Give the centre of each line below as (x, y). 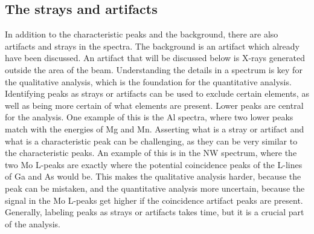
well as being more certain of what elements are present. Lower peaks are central (154, 105)
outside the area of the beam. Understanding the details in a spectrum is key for (154, 69)
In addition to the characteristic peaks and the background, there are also (142, 34)
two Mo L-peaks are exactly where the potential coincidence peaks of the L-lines (154, 164)
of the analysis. (33, 223)
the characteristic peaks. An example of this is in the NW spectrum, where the (151, 153)
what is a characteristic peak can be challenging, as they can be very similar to (151, 141)
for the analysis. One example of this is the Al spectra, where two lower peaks (149, 117)
